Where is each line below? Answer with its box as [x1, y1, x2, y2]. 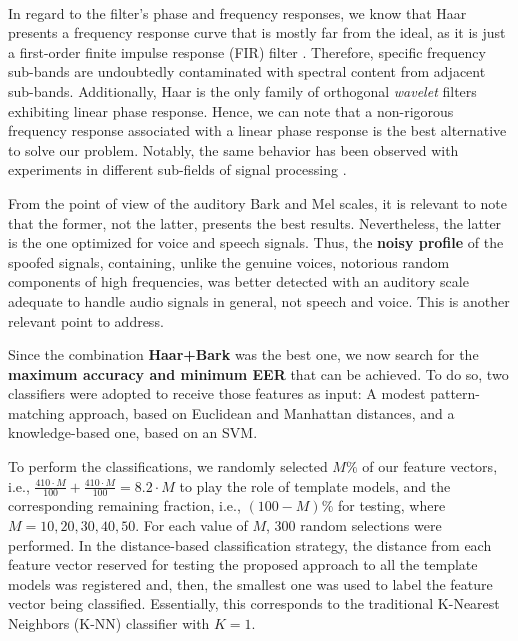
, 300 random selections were [266, 515, 442, 536]
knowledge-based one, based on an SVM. [8, 422, 258, 443]
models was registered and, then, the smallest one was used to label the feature [8, 573, 493, 594]
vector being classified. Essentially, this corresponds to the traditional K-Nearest [8, 593, 500, 614]
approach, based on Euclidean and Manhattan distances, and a [69, 402, 455, 423]
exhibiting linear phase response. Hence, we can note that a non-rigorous [8, 100, 454, 121]
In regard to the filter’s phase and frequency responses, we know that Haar [8, 2, 467, 23]
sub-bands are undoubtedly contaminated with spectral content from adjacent [8, 61, 486, 82]
